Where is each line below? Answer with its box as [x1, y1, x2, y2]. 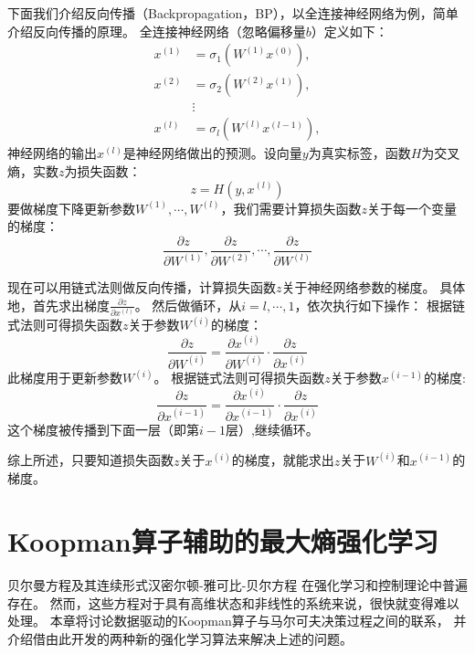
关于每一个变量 [366, 198, 457, 217]
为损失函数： [64, 161, 142, 180]
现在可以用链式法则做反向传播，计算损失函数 [7, 278, 276, 297]
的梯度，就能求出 [231, 450, 334, 469]
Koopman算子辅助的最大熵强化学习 [7, 522, 438, 560]
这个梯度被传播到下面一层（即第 [7, 419, 199, 438]
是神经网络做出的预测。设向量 [122, 143, 302, 163]
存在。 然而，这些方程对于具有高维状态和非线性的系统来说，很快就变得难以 [7, 593, 459, 612]
